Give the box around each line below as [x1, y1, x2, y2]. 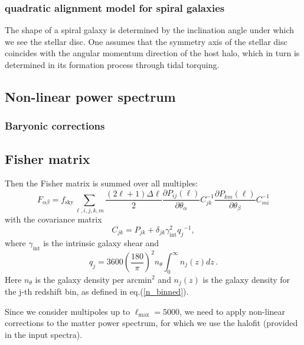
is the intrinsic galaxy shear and [43, 236, 159, 249]
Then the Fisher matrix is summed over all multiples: [5, 177, 198, 189]
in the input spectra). [5, 328, 83, 341]
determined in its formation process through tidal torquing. [5, 59, 220, 70]
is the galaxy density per [35, 273, 125, 285]
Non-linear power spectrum [5, 87, 176, 105]
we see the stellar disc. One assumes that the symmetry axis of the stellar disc [5, 35, 287, 47]
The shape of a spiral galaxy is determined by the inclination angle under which [5, 24, 294, 36]
